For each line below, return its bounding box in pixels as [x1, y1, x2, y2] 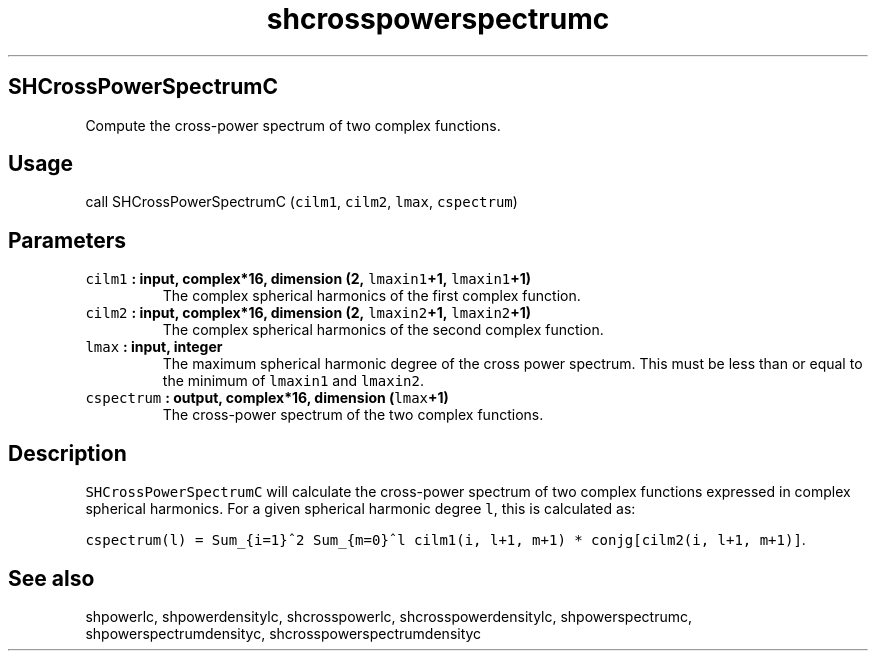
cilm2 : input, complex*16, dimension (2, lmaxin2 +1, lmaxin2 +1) [85, 304, 532, 322]
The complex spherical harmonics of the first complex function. [162, 287, 581, 305]
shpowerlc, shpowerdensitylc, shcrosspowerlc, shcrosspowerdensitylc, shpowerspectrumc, [85, 607, 693, 625]
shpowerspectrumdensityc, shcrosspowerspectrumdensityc [85, 624, 482, 642]
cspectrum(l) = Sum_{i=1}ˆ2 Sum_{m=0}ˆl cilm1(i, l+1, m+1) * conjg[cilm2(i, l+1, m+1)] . [85, 531, 806, 549]
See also [8, 565, 95, 591]
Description [8, 440, 127, 466]
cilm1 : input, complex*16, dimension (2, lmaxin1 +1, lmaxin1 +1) [85, 270, 532, 288]
